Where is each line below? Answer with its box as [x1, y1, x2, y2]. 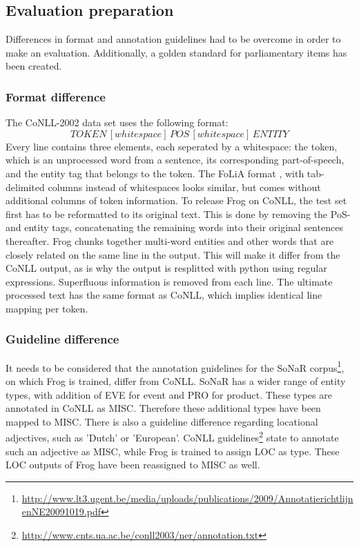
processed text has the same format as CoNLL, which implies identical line [6, 288, 322, 302]
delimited [6, 179, 45, 194]
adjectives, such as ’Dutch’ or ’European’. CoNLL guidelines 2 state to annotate [6, 428, 339, 445]
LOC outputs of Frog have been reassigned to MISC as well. [6, 457, 260, 472]
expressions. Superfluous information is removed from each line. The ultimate [6, 274, 333, 288]
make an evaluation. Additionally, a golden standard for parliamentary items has [6, 45, 347, 59]
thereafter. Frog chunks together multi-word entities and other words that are [6, 233, 334, 248]
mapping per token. [6, 301, 88, 315]
